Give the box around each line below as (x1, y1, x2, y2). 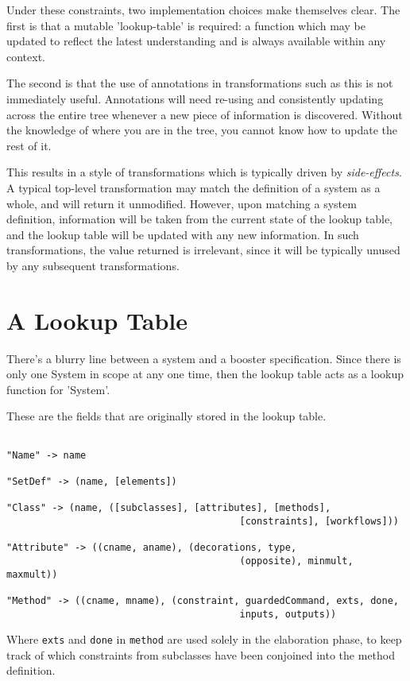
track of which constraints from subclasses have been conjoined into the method (6, 646, 396, 663)
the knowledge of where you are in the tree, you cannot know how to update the (6, 122, 398, 138)
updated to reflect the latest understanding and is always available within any (6, 33, 386, 49)
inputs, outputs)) (239, 608, 337, 620)
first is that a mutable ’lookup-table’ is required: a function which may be (6, 17, 366, 33)
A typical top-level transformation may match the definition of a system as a (6, 179, 381, 195)
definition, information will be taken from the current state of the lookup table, (6, 211, 393, 227)
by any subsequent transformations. (6, 257, 180, 273)
